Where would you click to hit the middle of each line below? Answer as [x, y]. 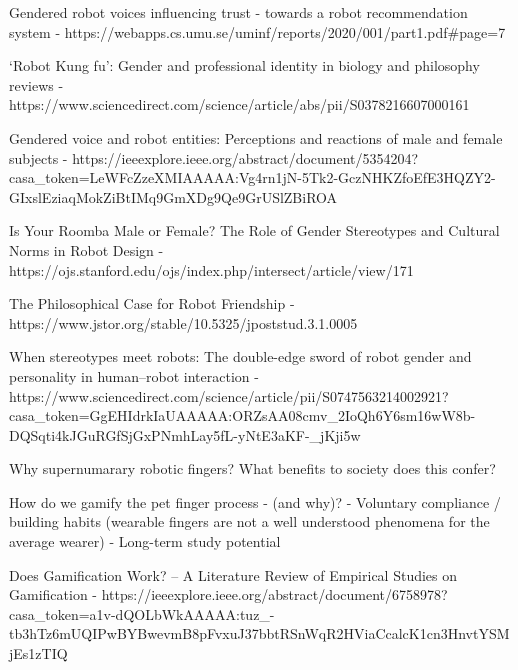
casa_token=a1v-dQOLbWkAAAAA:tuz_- [142, 613]
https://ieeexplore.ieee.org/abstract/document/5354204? [245, 157]
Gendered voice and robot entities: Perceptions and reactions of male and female [256, 137]
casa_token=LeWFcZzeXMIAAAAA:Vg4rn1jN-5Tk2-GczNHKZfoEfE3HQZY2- [252, 177]
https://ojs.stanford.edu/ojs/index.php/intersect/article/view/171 [211, 269]
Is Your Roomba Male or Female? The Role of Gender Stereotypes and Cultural [254, 230]
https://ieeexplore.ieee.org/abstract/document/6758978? [274, 594]
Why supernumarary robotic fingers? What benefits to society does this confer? [252, 468]
